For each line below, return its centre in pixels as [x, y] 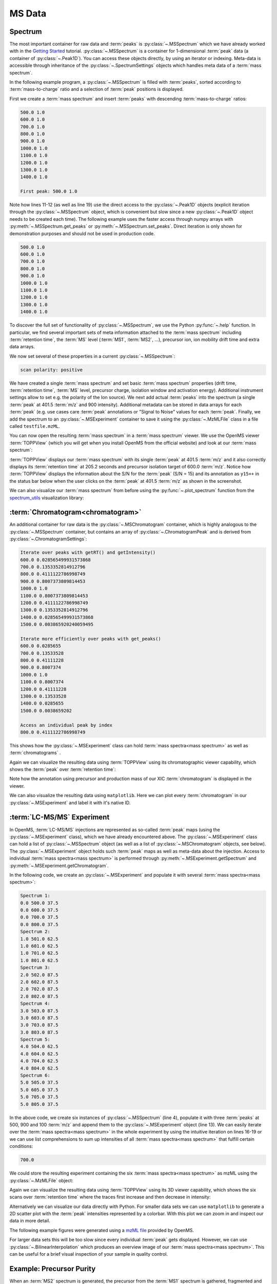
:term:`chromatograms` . [35, 753]
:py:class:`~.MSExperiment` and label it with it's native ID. [70, 802]
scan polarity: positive [52, 370]
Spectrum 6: [35, 1075]
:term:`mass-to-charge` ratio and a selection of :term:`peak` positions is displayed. [97, 89]
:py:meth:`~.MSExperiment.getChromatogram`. [59, 865]
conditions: [21, 1146]
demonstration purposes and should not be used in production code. [82, 233]
